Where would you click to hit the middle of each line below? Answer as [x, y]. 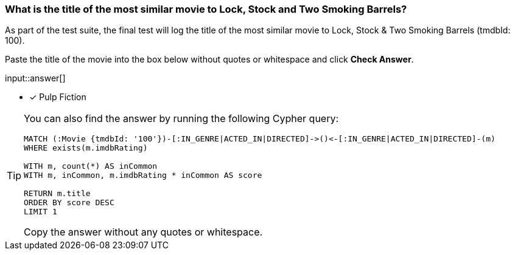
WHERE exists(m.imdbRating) [86, 148]
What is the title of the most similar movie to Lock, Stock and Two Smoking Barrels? [206, 9]
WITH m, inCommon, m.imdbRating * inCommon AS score [143, 175]
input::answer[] [35, 78]
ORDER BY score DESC [69, 203]
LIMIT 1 [40, 212]
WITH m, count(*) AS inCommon [91, 166]
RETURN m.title [57, 194]
